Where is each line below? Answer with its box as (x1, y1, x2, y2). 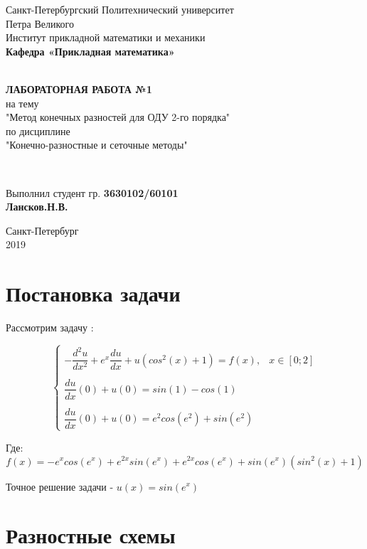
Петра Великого (6, 16, 75, 31)
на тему (6, 95, 39, 110)
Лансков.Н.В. (6, 199, 68, 214)
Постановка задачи (6, 279, 181, 308)
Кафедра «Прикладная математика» (6, 43, 175, 58)
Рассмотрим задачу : (6, 320, 94, 335)
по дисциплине (6, 123, 70, 138)
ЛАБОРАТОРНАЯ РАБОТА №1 (6, 81, 152, 96)
